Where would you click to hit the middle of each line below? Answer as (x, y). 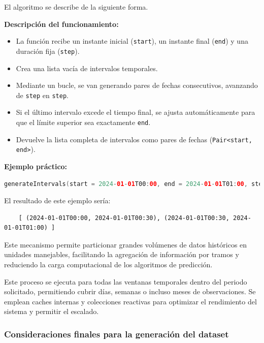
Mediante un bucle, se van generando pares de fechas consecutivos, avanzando (137, 85)
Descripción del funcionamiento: (61, 24)
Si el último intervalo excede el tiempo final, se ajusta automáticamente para (136, 112)
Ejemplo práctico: (36, 166)
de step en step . (42, 95)
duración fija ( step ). (48, 51)
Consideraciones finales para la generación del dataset (117, 334)
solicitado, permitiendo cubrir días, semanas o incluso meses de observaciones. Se (130, 291)
